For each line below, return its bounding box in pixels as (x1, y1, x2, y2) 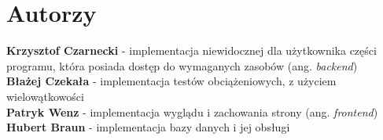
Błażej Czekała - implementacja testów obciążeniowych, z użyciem (6, 73, 337, 89)
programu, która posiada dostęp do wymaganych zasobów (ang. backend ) (6, 57, 358, 74)
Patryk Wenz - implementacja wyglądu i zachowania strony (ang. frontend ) (6, 103, 378, 120)
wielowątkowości (6, 88, 84, 104)
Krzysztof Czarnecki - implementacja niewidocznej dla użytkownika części (6, 42, 377, 59)
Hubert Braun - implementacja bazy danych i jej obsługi (6, 119, 290, 135)
